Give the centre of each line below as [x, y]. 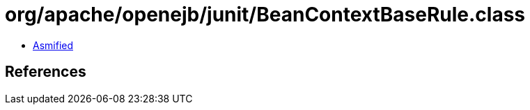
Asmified [53, 45]
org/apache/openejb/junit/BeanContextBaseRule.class [265, 15]
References [46, 72]
